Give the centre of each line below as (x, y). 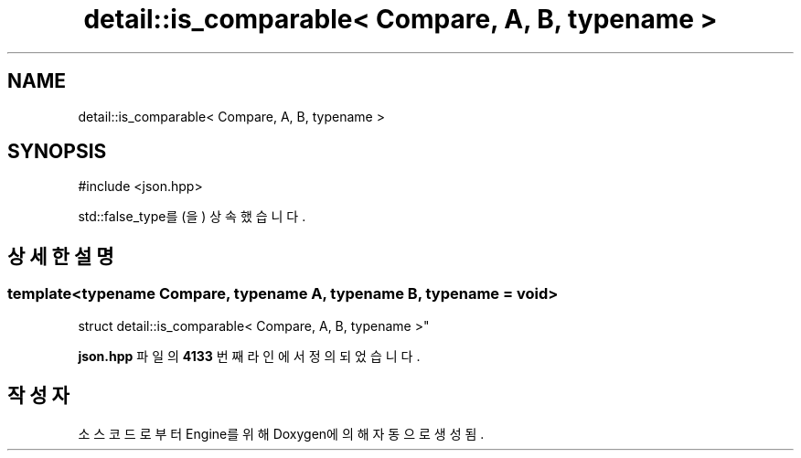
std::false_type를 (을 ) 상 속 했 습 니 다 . (192, 217)
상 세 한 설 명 (61, 256)
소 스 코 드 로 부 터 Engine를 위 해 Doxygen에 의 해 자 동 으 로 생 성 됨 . (281, 433)
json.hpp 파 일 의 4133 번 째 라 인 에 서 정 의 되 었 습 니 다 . (249, 356)
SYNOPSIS (57, 152)
